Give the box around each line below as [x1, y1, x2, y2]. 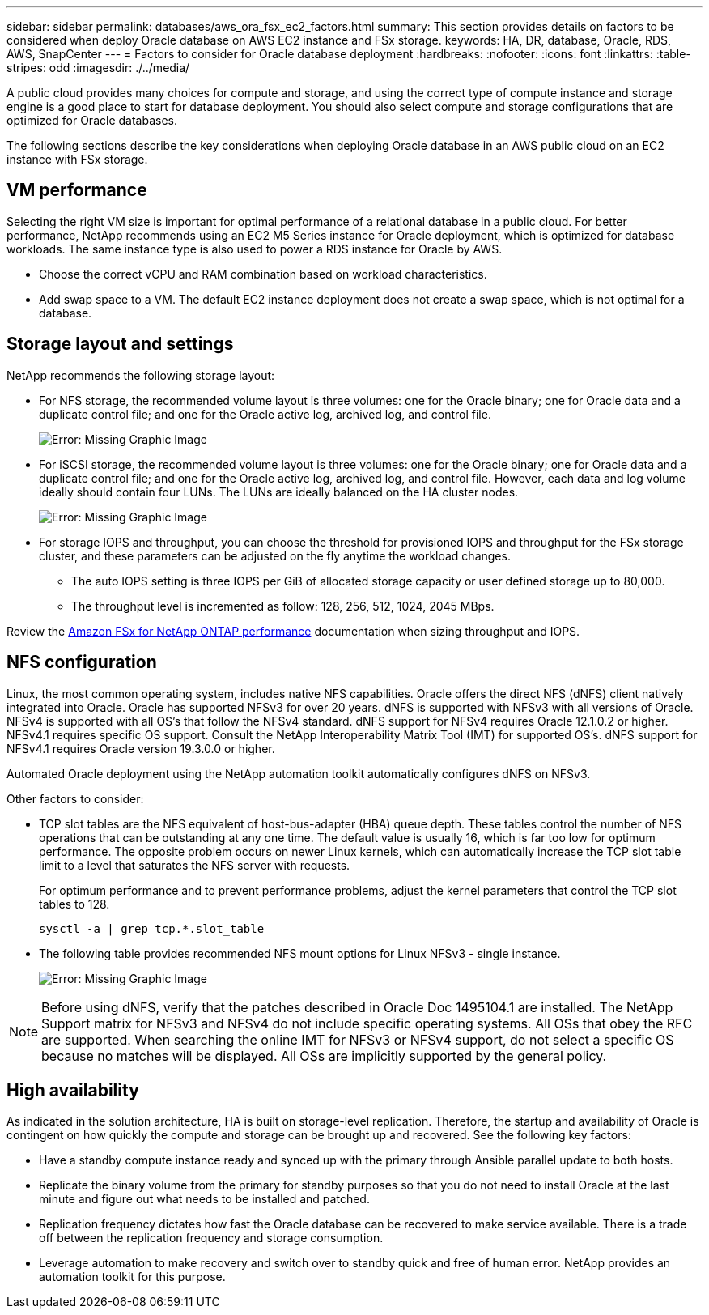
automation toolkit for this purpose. [39, 1270, 226, 1284]
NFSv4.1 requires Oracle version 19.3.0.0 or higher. [6, 741, 275, 755]
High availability [6, 1079, 139, 1100]
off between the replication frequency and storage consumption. [39, 1231, 384, 1245]
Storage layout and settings [6, 334, 234, 355]
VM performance [6, 180, 147, 201]
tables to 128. [39, 896, 110, 911]
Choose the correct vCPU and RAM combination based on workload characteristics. [39, 266, 487, 281]
